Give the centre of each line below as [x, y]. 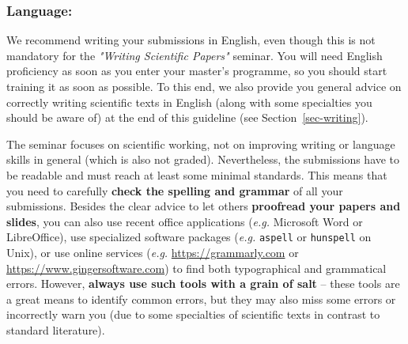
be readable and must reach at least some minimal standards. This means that [197, 174]
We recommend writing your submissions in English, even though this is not [191, 40]
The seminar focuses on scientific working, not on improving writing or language [201, 144]
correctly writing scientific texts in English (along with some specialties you [189, 102]
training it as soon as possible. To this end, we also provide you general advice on [204, 86]
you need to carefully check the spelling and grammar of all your [175, 190]
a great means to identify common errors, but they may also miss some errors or [201, 299]
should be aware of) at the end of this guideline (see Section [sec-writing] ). [187, 117]
